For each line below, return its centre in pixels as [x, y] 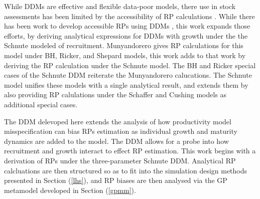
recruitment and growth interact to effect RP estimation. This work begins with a [130, 151]
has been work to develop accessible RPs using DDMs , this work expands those [127, 26]
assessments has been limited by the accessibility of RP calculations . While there [129, 16]
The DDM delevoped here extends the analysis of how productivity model [118, 121]
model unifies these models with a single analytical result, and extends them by [126, 84]
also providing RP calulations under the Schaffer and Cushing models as [115, 94]
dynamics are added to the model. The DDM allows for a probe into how [116, 141]
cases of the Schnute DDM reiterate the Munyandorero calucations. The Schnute [128, 75]
